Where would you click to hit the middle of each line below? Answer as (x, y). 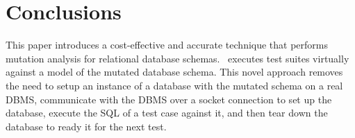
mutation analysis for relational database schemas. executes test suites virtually (177, 58)
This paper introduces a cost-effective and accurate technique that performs (167, 45)
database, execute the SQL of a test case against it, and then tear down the (167, 113)
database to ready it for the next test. (86, 126)
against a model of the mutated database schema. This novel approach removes (174, 72)
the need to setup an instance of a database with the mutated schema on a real (174, 85)
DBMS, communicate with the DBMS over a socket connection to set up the (169, 99)
